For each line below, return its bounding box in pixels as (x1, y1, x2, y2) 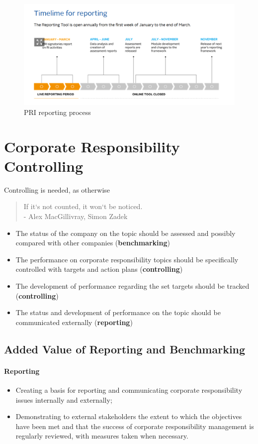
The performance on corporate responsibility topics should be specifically (15, 254, 239, 264)
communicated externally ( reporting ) (15, 317, 133, 327)
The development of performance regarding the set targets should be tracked (15, 280, 250, 291)
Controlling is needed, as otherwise (4, 184, 110, 195)
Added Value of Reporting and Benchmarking (4, 341, 246, 356)
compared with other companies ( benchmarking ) (15, 237, 170, 248)
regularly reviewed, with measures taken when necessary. (15, 431, 188, 441)
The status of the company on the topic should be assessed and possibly (15, 227, 236, 238)
